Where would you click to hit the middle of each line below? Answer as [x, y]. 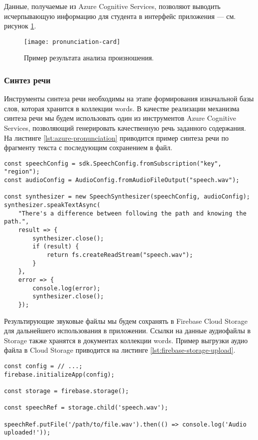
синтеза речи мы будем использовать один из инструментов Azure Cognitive [120, 118]
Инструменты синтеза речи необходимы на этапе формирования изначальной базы [129, 99]
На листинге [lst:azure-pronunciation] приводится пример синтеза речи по [116, 137]
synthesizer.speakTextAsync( [52, 205]
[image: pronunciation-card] [72, 42]
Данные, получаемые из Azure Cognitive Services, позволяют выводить [112, 6]
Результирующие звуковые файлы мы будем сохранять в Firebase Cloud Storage [126, 321]
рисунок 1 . [20, 26]
